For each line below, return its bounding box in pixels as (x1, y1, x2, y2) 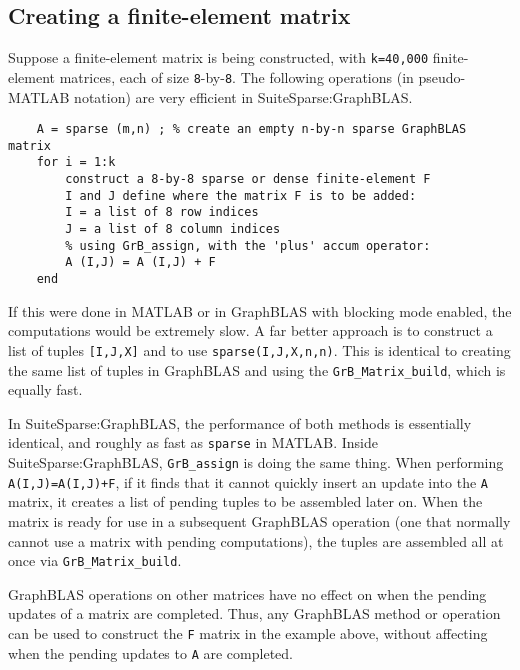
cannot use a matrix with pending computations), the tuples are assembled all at (8, 530, 504, 551)
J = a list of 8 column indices (65, 222, 281, 237)
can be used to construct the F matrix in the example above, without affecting (8, 622, 488, 643)
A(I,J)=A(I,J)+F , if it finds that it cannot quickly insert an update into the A (8, 471, 488, 492)
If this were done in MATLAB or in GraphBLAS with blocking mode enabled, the (8, 300, 512, 321)
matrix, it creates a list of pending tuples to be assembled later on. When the (8, 491, 483, 512)
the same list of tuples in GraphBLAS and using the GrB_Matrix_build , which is (8, 359, 506, 380)
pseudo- (418, 66, 466, 87)
